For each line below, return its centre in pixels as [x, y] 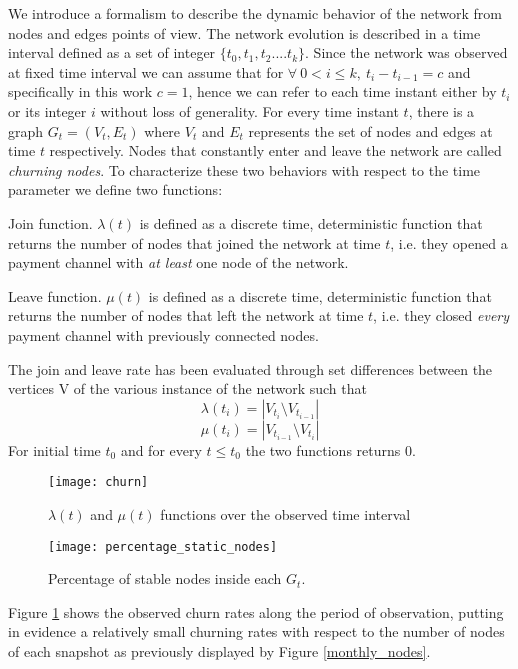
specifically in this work [80, 91]
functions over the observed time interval [285, 513]
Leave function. [55, 295]
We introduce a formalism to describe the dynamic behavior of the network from [255, 13]
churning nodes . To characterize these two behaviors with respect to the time [244, 169]
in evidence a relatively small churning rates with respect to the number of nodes [256, 631]
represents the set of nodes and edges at [370, 130]
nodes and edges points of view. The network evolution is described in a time [244, 32]
